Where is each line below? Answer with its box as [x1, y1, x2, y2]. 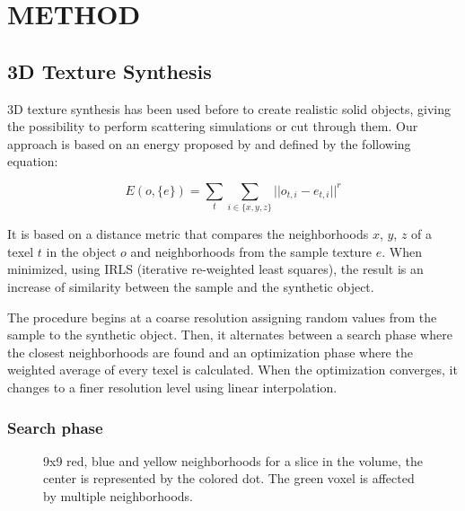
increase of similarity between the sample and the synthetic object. [7, 278, 374, 296]
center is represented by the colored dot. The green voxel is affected [43, 469, 415, 488]
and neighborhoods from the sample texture [130, 242, 373, 260]
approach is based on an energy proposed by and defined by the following [7, 134, 411, 153]
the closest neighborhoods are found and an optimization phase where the [7, 342, 413, 361]
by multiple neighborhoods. [43, 487, 193, 506]
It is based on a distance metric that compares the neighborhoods [7, 225, 369, 243]
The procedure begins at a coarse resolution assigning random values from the [7, 307, 437, 326]
